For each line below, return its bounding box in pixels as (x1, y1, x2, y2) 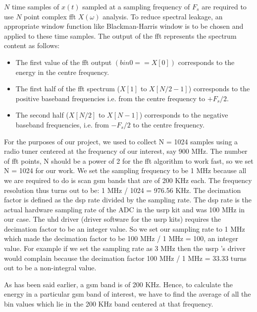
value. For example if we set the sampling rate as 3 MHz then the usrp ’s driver (4, 243, 246, 253)
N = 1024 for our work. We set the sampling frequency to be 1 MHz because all (4, 165, 247, 176)
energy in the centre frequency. (15, 66, 109, 77)
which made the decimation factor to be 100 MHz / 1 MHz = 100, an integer (4, 233, 238, 244)
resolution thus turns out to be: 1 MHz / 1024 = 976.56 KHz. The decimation (4, 185, 241, 195)
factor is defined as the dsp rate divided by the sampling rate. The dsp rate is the (4, 194, 252, 205)
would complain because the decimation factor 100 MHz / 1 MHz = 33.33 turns (4, 252, 247, 263)
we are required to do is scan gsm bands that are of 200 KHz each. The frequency (4, 175, 252, 185)
